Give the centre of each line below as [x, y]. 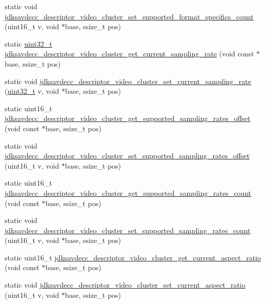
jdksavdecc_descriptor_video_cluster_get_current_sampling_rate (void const [129, 54]
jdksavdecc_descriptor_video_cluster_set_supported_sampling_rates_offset [127, 156]
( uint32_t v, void [32, 91]
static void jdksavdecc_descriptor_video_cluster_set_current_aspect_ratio [125, 285]
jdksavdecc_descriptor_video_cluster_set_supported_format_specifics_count [129, 16]
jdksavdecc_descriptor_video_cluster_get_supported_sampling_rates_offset [128, 118]
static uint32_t [28, 43]
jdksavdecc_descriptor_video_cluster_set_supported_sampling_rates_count [128, 230]
